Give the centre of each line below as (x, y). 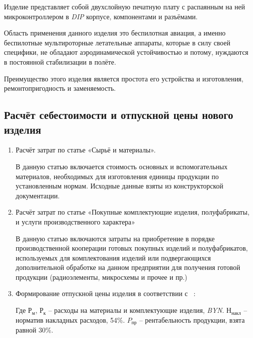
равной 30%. (34, 330)
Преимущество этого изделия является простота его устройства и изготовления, (124, 78)
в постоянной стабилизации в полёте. (60, 61)
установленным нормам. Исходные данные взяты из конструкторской (119, 186)
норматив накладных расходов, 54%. (70, 319)
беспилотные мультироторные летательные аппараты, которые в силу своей (117, 42)
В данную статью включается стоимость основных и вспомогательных (122, 166)
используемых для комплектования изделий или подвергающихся (113, 257)
